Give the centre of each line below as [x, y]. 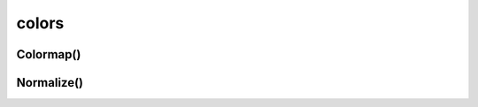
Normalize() [50, 83]
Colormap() [49, 54]
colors [40, 23]
